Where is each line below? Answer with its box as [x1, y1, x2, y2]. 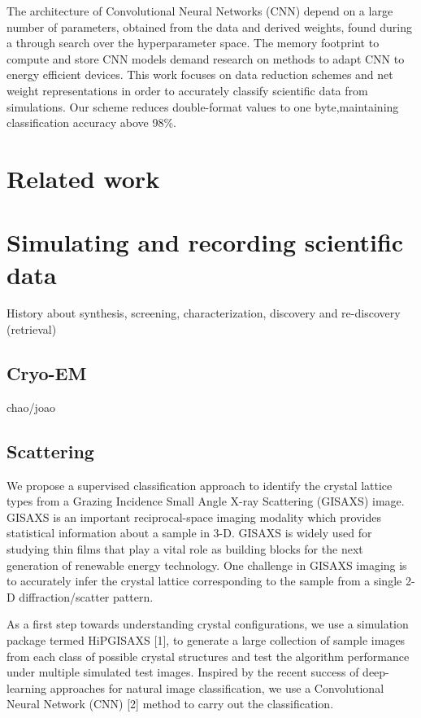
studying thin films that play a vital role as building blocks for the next [7, 541, 363, 557]
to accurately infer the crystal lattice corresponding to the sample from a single [7, 572, 402, 589]
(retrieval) [7, 321, 57, 338]
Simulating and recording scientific [7, 225, 404, 259]
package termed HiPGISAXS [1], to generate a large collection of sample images [7, 631, 406, 648]
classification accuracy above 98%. [7, 114, 177, 131]
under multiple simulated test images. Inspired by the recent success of [7, 663, 359, 681]
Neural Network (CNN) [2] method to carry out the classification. [7, 695, 334, 712]
